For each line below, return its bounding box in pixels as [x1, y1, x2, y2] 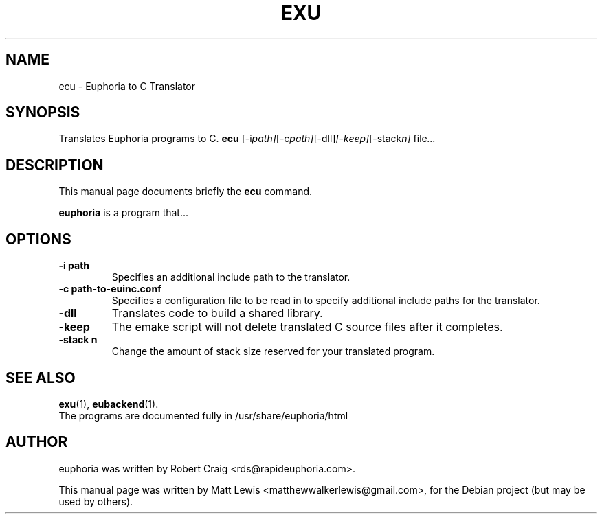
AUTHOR [5, 433, 68, 451]
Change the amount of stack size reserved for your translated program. [111, 345, 435, 358]
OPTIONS [5, 230, 71, 248]
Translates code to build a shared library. [111, 306, 323, 321]
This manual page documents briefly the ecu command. [58, 185, 313, 198]
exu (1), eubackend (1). [58, 397, 159, 410]
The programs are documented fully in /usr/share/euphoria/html [58, 409, 348, 422]
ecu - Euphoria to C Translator [58, 80, 196, 92]
